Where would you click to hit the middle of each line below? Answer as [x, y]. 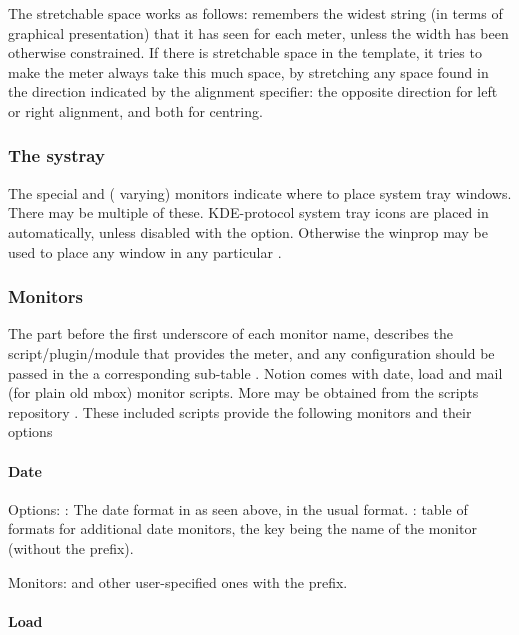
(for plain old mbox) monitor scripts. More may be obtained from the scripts [243, 392]
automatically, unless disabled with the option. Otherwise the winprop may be [248, 231]
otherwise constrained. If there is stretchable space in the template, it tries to [245, 52]
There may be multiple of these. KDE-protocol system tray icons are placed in [248, 212]
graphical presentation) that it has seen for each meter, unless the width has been [258, 32]
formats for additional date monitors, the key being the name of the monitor [242, 528]
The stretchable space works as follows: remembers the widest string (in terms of [255, 13]
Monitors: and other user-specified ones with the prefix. [178, 581]
